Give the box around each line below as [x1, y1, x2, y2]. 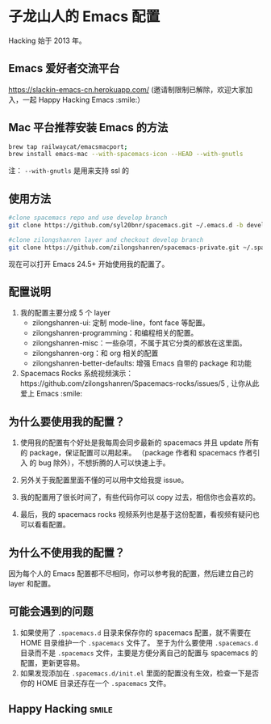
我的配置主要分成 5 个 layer [19, 308, 110, 318]
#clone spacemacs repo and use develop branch [8, 214, 168, 222]
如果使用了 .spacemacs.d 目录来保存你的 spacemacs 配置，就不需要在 [19, 628, 252, 637]
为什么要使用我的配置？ [8, 414, 125, 429]
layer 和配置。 [8, 579, 56, 589]
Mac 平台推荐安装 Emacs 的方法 [8, 121, 169, 134]
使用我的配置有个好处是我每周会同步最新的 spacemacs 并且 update [19, 438, 244, 447]
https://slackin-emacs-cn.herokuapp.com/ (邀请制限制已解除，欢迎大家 [8, 84, 246, 94]
